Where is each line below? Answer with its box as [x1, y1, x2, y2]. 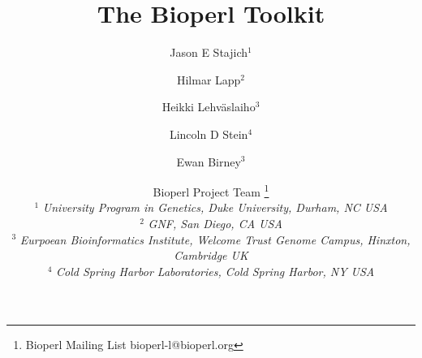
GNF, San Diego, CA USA [148, 214, 282, 231]
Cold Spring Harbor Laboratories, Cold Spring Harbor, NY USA [56, 262, 375, 279]
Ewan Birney [176, 153, 241, 170]
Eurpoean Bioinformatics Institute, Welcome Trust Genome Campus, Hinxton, [19, 231, 411, 248]
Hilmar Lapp [176, 71, 241, 88]
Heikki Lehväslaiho [161, 98, 256, 115]
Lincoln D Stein [169, 125, 248, 142]
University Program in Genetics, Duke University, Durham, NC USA [42, 199, 388, 216]
